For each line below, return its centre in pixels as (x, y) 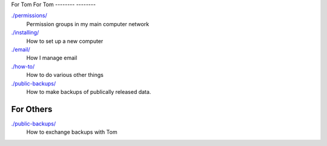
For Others (32, 109)
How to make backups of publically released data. (89, 91)
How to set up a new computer (65, 41)
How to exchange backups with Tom (72, 132)
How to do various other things (65, 75)
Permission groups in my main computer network (88, 24)
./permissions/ (29, 16)
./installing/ (25, 33)
